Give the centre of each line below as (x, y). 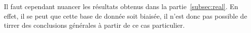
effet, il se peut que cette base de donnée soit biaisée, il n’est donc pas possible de (125, 16)
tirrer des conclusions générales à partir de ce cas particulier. (94, 25)
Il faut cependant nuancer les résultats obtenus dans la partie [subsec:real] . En (121, 6)
